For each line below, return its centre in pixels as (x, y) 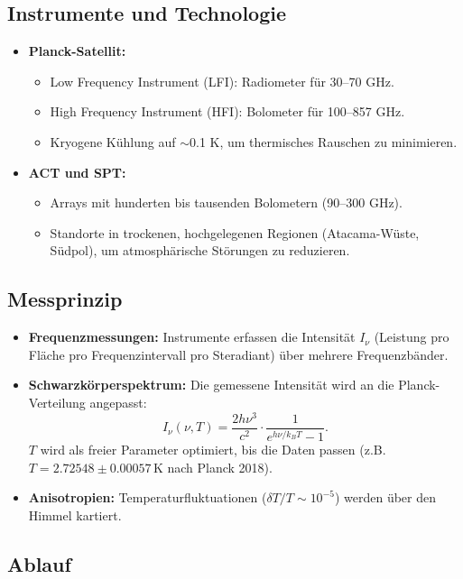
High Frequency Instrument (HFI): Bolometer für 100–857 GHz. (227, 111)
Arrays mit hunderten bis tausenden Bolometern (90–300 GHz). (226, 202)
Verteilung (57, 402)
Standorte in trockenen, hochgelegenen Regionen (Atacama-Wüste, (235, 232)
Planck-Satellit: (77, 51)
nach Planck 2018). (220, 467)
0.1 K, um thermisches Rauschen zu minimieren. (324, 141)
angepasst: (118, 402)
